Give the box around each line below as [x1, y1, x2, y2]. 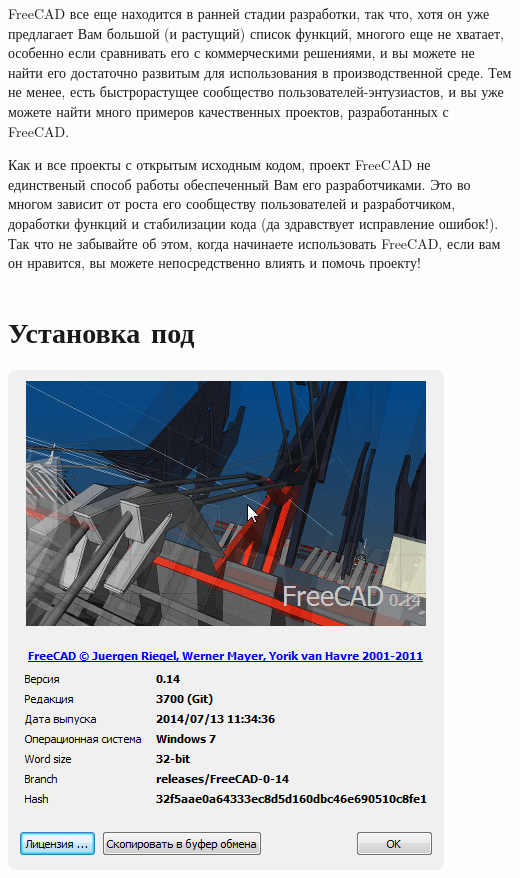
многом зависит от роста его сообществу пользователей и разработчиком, [8, 193, 456, 214]
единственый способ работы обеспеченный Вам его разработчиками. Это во [8, 173, 471, 194]
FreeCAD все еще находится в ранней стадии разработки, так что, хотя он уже [8, 3, 490, 23]
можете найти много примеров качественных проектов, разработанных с [8, 100, 449, 121]
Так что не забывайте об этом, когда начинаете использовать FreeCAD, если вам [8, 232, 501, 253]
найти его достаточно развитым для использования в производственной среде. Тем [8, 61, 512, 82]
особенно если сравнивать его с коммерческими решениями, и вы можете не [8, 42, 475, 63]
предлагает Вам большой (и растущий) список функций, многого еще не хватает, [8, 22, 504, 43]
